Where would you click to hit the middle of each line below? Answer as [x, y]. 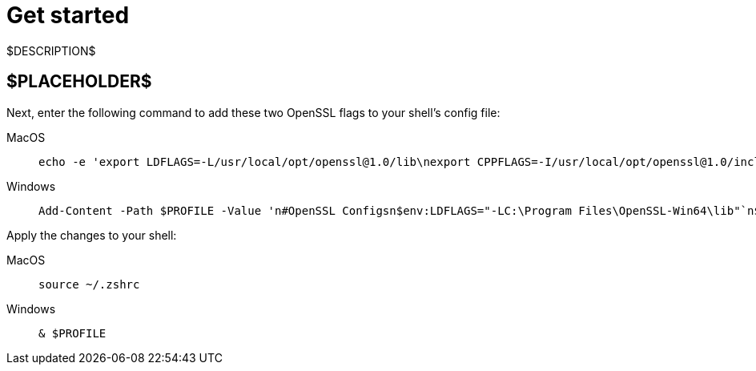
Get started [68, 15]
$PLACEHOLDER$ [79, 82]
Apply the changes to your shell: [92, 235]
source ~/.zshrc [89, 284]
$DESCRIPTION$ [51, 50]
